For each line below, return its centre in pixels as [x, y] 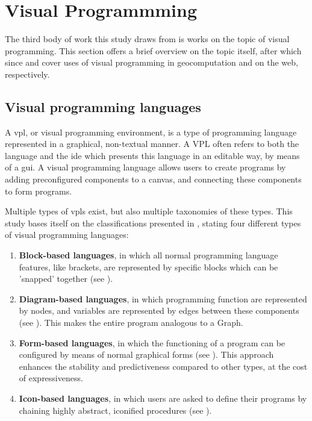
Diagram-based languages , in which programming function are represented [163, 298]
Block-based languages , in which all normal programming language [148, 255]
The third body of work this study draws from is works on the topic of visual [147, 39]
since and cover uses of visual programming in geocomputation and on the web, [151, 62]
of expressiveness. [51, 378]
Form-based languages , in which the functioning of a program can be [152, 342]
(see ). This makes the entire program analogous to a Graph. [131, 323]
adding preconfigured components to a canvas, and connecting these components [153, 179]
